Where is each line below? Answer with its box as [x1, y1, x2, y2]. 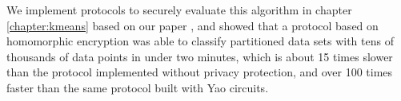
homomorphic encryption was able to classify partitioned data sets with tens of [6, 33, 394, 49]
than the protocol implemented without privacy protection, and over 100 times [6, 64, 393, 80]
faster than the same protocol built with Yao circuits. [6, 79, 269, 95]
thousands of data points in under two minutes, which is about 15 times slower [6, 48, 393, 64]
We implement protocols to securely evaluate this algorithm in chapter [6, 2, 352, 17]
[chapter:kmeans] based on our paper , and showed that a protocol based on [6, 17, 379, 33]
